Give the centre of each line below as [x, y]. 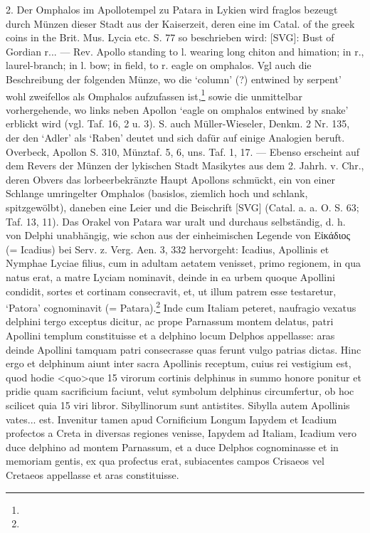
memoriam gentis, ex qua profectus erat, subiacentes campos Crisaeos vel [165, 461]
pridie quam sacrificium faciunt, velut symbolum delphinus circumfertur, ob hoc [180, 391]
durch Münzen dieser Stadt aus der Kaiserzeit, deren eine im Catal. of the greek [180, 23]
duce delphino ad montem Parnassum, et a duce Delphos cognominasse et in [172, 447]
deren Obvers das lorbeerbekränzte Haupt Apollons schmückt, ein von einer [170, 179]
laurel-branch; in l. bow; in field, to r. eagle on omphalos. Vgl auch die [159, 65]
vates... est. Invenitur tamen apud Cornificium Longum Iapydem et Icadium [171, 419]
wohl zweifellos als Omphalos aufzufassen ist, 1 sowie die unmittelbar [154, 95]
